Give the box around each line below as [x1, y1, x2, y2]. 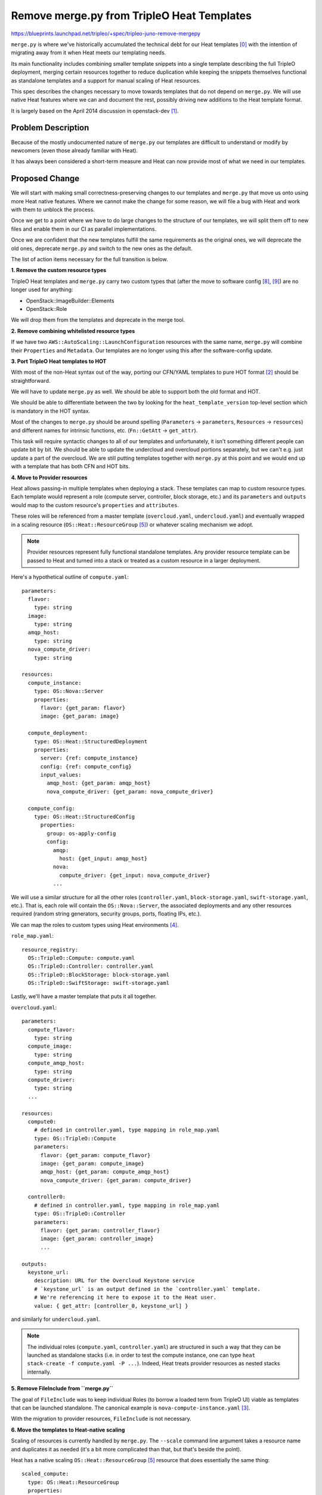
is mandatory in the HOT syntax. [11, 407, 91, 414]
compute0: [27, 1118, 57, 1125]
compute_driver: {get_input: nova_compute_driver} [59, 872, 210, 878]
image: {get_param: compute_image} [40, 1160, 144, 1167]
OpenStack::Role [26, 305, 67, 312]
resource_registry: [21, 946, 79, 953]
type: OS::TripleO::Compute [33, 1135, 116, 1142]
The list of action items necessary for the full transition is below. [11, 256, 168, 263]
